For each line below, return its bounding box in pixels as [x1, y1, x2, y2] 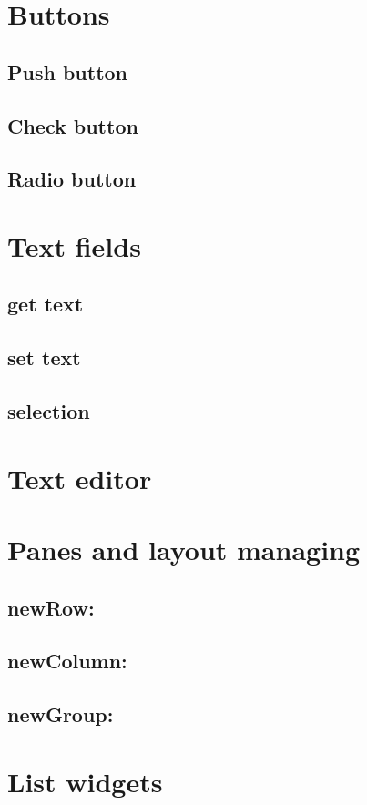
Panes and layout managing [7, 531, 361, 567]
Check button [7, 111, 138, 139]
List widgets [7, 762, 163, 800]
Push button [7, 57, 128, 86]
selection [7, 397, 90, 425]
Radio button [7, 165, 137, 193]
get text [7, 290, 84, 318]
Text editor [7, 459, 152, 496]
